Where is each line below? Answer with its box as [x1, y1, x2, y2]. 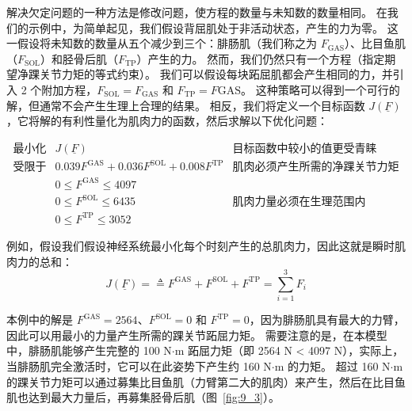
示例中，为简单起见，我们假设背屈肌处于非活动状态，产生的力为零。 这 [28, 19, 399, 36]
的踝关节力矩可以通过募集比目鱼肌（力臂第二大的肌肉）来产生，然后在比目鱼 [6, 373, 406, 390]
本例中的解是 [6, 311, 73, 328]
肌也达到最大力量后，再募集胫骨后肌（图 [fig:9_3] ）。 [6, 389, 280, 405]
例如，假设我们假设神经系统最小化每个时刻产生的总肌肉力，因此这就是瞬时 [6, 237, 395, 253]
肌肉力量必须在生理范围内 [232, 196, 366, 208]
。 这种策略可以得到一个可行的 [241, 81, 400, 97]
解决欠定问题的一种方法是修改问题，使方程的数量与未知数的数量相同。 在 [6, 4, 387, 20]
